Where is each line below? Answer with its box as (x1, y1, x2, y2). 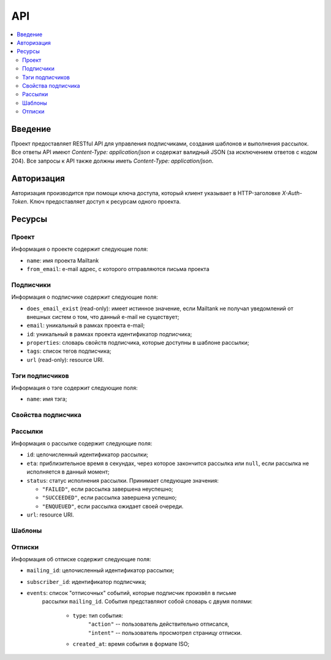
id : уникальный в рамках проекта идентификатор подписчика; (26, 330, 192, 337)
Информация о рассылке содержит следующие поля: (11, 440, 153, 447)
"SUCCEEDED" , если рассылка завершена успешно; (42, 494, 177, 501)
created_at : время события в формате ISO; (72, 640, 190, 648)
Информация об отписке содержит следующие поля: (11, 555, 151, 562)
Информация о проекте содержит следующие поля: (11, 245, 148, 253)
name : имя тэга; (26, 396, 67, 403)
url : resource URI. (26, 511, 74, 518)
